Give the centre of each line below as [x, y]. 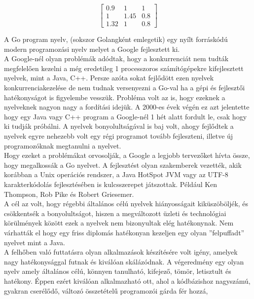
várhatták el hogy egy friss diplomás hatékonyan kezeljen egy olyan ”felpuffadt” [124, 232]
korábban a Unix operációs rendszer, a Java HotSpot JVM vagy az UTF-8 [116, 174]
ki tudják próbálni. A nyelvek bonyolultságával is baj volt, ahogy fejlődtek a [119, 126]
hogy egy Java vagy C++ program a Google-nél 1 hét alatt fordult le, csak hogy [126, 116]
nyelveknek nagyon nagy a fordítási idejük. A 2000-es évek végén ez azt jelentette [127, 107]
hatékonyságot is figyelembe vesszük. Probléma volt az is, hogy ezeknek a [115, 97]
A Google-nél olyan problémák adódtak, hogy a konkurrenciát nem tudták [116, 58]
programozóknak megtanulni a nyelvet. [63, 145]
